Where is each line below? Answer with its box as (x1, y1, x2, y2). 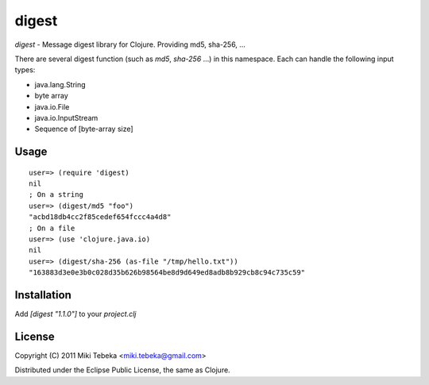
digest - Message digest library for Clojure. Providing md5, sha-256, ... (14, 40, 246, 49)
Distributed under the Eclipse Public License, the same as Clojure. (14, 365, 230, 375)
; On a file (29, 223, 75, 233)
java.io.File (34, 102, 70, 111)
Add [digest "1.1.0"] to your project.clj (14, 310, 137, 319)
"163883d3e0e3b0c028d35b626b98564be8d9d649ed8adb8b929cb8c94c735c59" (29, 268, 306, 277)
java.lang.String (34, 79, 87, 89)
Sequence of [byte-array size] (34, 124, 134, 134)
